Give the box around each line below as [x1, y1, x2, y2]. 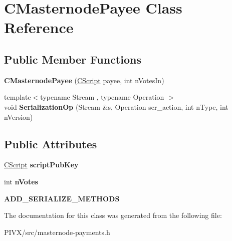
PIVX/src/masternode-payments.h [4, 226, 110, 237]
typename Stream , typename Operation [40, 92, 164, 102]
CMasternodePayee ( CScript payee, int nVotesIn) [4, 75, 164, 85]
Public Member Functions [4, 51, 141, 67]
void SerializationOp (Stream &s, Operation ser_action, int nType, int [4, 101, 228, 112]
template [4, 92, 31, 102]
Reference [4, 17, 74, 38]
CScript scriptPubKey [4, 159, 79, 170]
